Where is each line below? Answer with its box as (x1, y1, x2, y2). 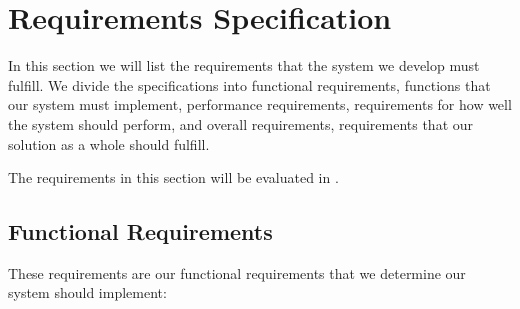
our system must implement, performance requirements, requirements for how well (8, 94, 512, 115)
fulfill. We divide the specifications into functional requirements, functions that (8, 74, 491, 95)
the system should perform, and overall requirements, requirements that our (8, 113, 474, 134)
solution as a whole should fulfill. (8, 133, 210, 154)
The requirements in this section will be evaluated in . (8, 167, 339, 188)
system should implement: (8, 282, 167, 303)
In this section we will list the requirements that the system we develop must (8, 55, 480, 76)
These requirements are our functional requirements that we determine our (8, 262, 466, 283)
